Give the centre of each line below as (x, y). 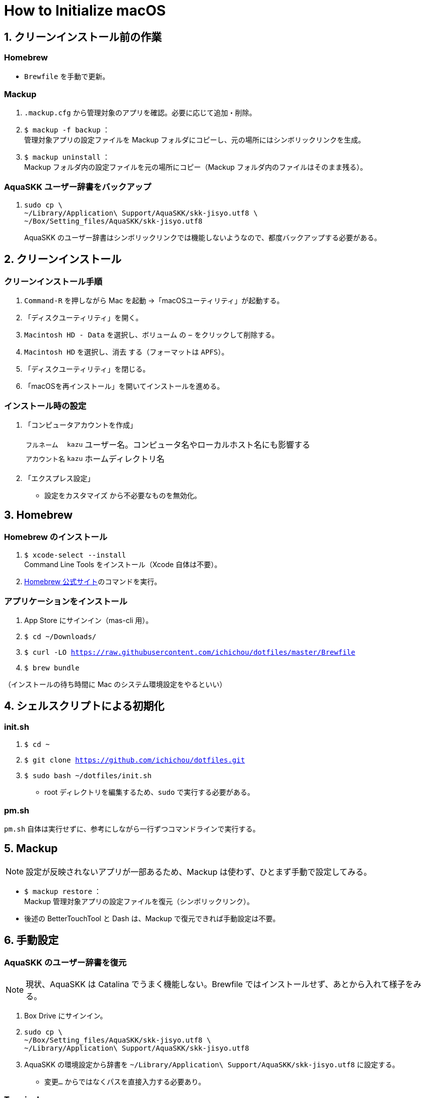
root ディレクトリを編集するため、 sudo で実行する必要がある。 (150, 792)
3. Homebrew (39, 515)
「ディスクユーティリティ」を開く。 (84, 318)
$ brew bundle (52, 668)
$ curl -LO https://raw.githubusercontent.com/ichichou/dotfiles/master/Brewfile (190, 652)
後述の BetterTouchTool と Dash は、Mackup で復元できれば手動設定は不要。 (152, 918)
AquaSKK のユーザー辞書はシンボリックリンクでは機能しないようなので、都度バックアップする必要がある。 (203, 238)
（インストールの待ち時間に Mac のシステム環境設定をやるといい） (115, 684)
